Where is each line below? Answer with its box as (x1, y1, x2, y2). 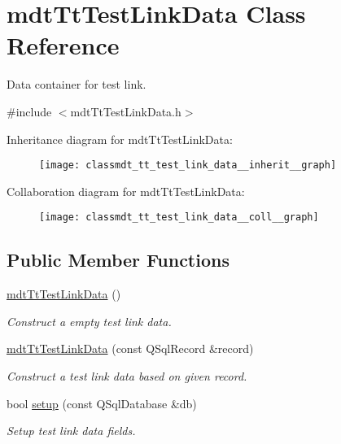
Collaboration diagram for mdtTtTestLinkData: (7, 182, 245, 199)
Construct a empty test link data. (7, 312, 172, 329)
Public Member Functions (7, 247, 230, 272)
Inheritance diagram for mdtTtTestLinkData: (7, 130, 233, 147)
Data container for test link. (7, 76, 146, 93)
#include (7, 102, 52, 120)
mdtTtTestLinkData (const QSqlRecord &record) (7, 340, 254, 357)
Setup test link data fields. (7, 422, 136, 439)
